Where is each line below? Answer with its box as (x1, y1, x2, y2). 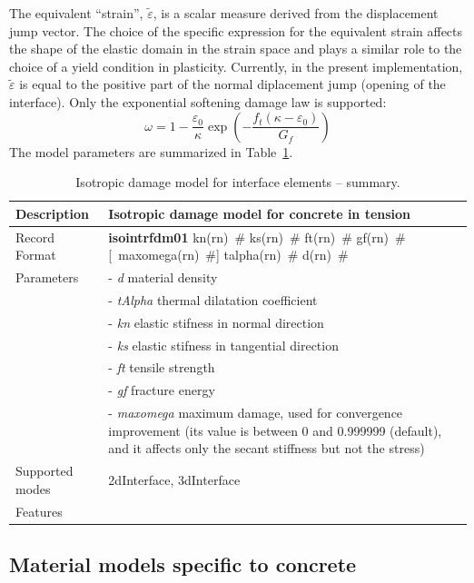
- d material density (108, 268, 218, 287)
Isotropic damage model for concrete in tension (108, 203, 411, 222)
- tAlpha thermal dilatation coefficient (108, 290, 318, 309)
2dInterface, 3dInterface (108, 469, 241, 489)
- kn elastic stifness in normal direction (108, 312, 324, 331)
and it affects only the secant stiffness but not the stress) (108, 439, 425, 458)
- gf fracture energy (108, 380, 215, 400)
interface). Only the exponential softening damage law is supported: (9, 92, 387, 111)
